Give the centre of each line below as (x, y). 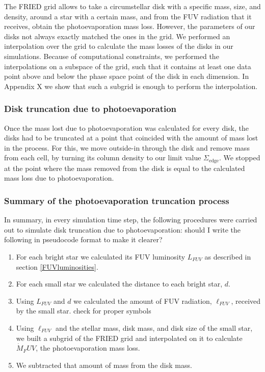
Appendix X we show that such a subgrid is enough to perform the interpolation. (131, 86)
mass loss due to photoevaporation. (59, 178)
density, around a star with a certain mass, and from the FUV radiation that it (128, 16)
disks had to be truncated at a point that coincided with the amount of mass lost (131, 138)
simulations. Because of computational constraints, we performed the (112, 56)
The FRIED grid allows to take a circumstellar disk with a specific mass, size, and (132, 6)
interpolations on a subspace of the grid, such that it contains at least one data (128, 66)
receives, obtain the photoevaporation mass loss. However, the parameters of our (130, 26)
